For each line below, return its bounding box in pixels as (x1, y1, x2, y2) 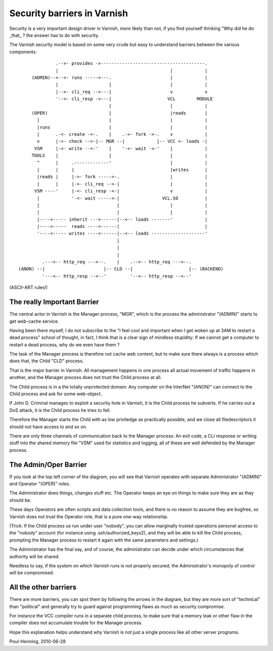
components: (9, 49, 37, 55)
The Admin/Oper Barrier (9, 460, 87, 469)
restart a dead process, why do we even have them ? (9, 341, 120, 348)
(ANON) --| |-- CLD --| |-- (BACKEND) (18, 266, 224, 272)
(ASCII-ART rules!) (9, 284, 48, 291)
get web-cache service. (9, 318, 59, 324)
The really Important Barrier (9, 298, 99, 307)
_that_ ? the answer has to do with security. (9, 32, 100, 38)
